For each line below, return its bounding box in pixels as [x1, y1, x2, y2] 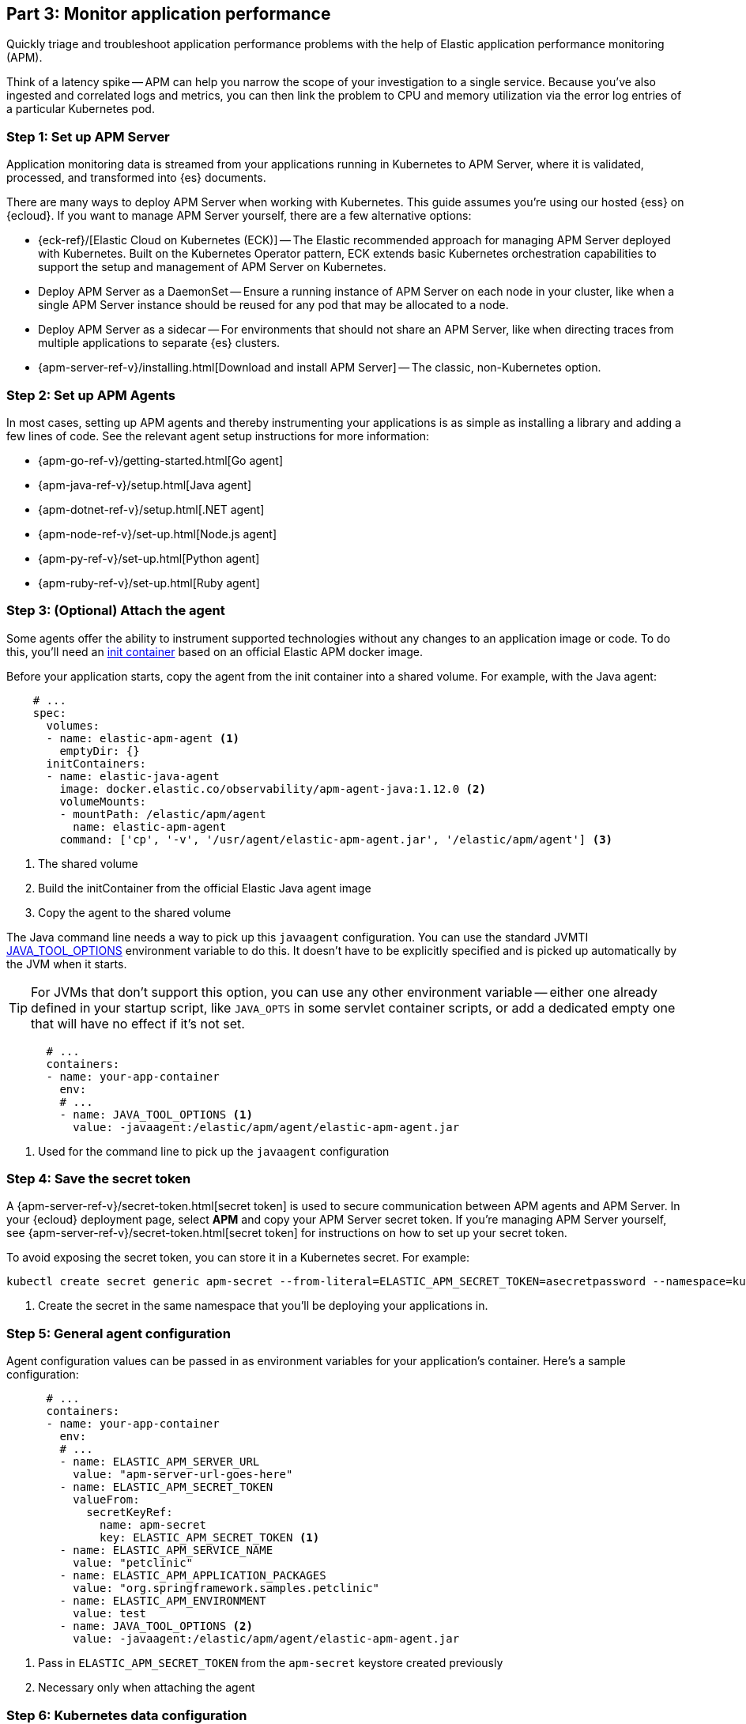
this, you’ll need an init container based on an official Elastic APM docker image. [6, 644, 424, 658]
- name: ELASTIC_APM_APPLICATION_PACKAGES [59, 1569, 326, 1583]
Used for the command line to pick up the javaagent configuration [38, 1144, 390, 1158]
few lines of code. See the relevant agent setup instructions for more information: [6, 428, 430, 443]
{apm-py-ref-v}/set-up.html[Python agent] [38, 551, 260, 565]
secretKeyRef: [86, 1506, 173, 1519]
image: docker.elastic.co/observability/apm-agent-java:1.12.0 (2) [59, 782, 486, 795]
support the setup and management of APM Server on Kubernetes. [38, 260, 386, 274]
